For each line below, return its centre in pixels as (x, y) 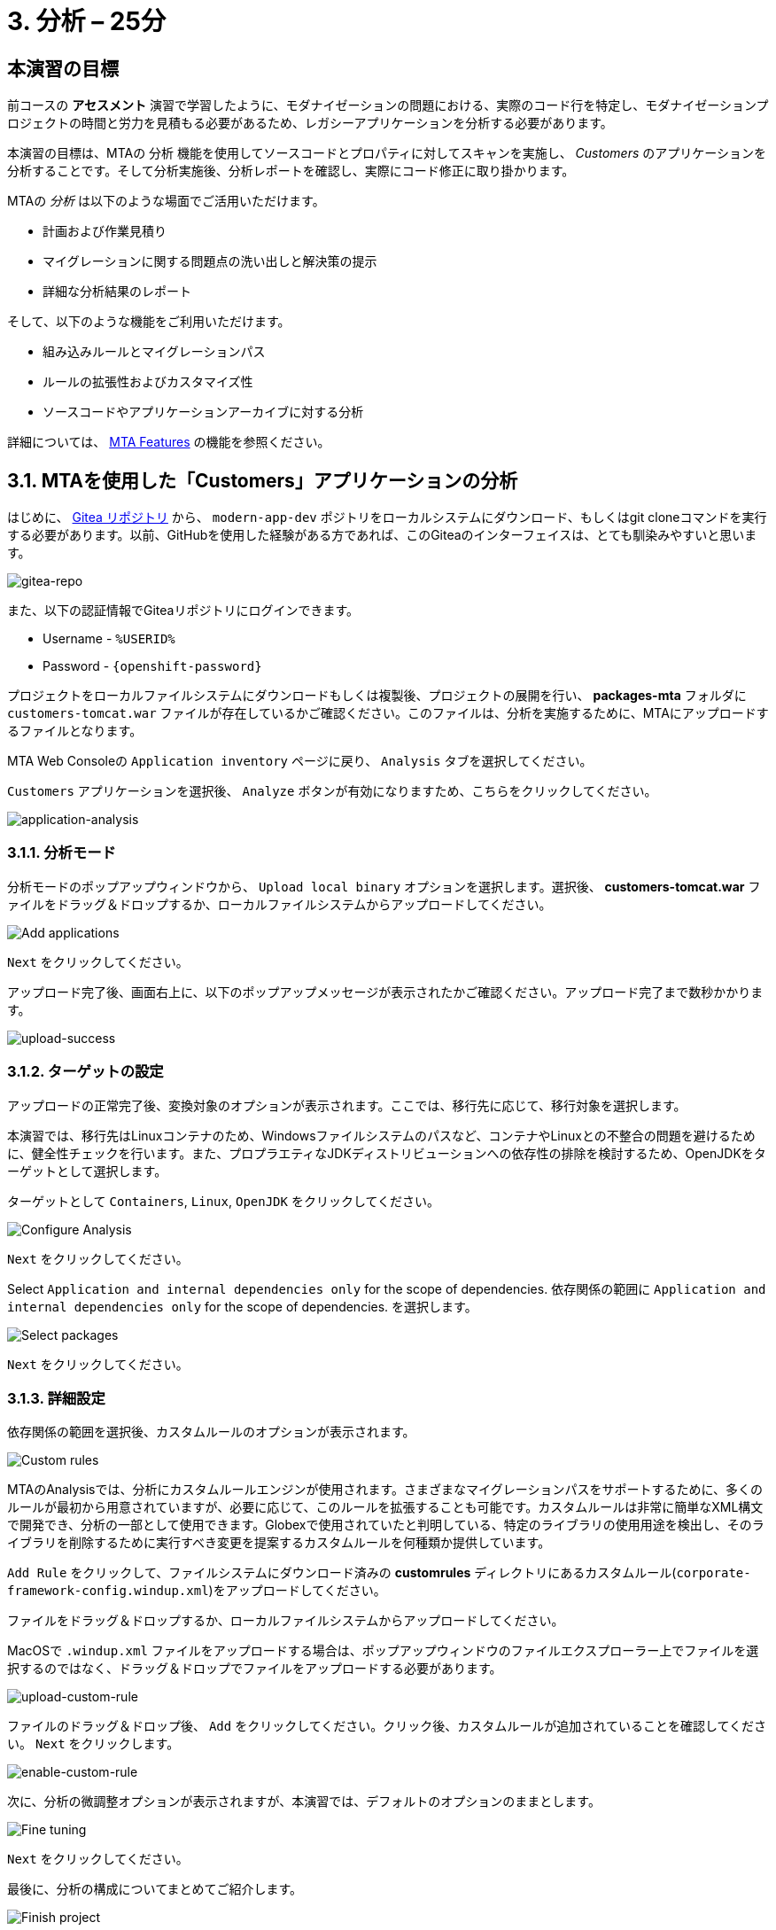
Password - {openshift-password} (152, 666)
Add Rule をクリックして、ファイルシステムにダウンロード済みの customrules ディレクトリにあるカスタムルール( (342, 1573)
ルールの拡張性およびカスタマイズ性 (148, 382)
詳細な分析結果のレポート (117, 292)
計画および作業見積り (105, 231)
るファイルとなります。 (75, 731)
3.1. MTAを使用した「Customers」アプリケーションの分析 (263, 480)
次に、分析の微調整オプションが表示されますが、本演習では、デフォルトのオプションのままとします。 (304, 1802)
